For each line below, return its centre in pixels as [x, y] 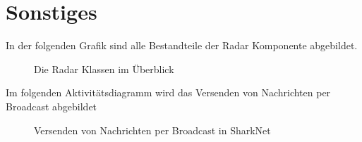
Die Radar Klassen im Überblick [104, 69]
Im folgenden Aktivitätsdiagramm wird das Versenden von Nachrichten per [168, 92]
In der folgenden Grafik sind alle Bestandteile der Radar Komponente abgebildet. [182, 45]
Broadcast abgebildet [52, 106]
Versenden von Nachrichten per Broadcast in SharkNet [152, 130]
